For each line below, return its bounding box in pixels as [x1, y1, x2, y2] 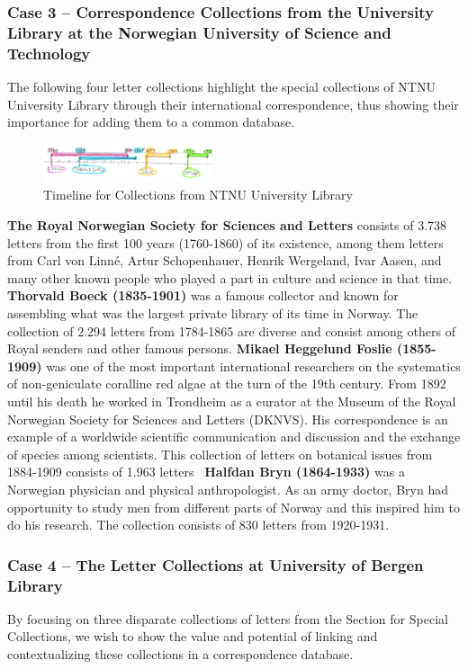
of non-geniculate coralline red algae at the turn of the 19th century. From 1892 [7, 374, 446, 393]
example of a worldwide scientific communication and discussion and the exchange [7, 427, 461, 446]
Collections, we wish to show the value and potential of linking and [7, 627, 378, 646]
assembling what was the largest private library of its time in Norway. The [7, 304, 418, 323]
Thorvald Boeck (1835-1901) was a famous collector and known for [7, 286, 399, 305]
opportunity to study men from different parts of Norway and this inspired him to [7, 497, 461, 516]
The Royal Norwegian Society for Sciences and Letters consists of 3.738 [7, 216, 447, 235]
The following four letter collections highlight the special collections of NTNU [7, 77, 436, 96]
